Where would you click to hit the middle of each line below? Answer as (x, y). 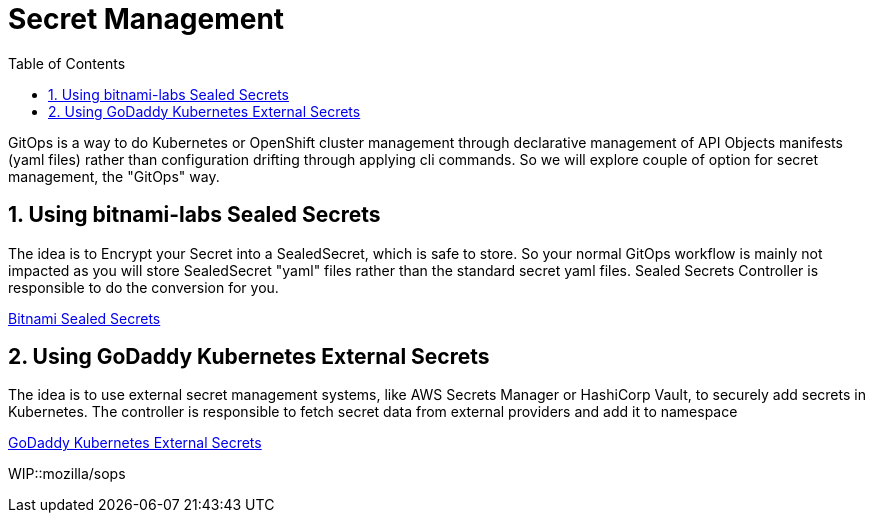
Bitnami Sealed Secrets (84, 318)
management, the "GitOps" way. (114, 176)
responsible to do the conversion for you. (143, 287)
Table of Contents (67, 63)
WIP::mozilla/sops (67, 474)
